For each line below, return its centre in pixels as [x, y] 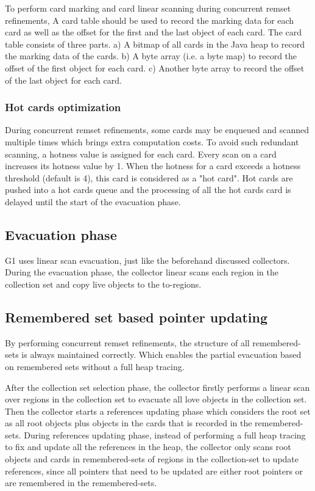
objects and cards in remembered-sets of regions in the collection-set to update [152, 459]
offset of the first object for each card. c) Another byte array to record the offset [155, 67]
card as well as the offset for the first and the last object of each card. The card [154, 32]
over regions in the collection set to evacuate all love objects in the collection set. [156, 399]
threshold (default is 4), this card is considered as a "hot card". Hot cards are [149, 177]
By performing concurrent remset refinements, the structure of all [127, 342]
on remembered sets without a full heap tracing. [95, 366]
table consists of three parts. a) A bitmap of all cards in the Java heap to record [155, 44]
